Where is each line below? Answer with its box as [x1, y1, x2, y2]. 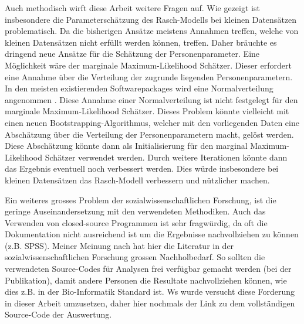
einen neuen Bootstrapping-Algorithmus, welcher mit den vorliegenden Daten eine [5, 116, 299, 128]
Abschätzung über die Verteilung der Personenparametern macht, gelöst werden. [5, 128, 294, 140]
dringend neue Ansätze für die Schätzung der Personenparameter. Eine [5, 47, 260, 60]
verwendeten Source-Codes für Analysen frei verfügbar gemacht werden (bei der [5, 262, 292, 275]
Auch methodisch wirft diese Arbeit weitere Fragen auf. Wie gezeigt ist [5, 2, 260, 13]
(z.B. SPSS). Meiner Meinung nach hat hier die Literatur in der [5, 239, 234, 251]
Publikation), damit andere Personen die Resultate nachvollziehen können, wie [5, 274, 287, 286]
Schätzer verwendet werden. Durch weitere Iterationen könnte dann [45, 151, 288, 163]
